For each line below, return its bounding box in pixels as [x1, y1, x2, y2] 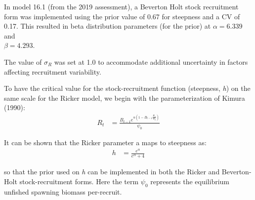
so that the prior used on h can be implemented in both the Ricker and [4, 166, 220, 177]
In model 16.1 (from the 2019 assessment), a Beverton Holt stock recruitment [4, 1, 239, 11]
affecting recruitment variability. [4, 66, 101, 77]
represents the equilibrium [150, 176, 230, 186]
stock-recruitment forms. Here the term [19, 176, 139, 186]
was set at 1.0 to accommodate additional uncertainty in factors [54, 56, 248, 67]
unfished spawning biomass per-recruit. [4, 186, 122, 197]
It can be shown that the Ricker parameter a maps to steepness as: [4, 137, 207, 147]
